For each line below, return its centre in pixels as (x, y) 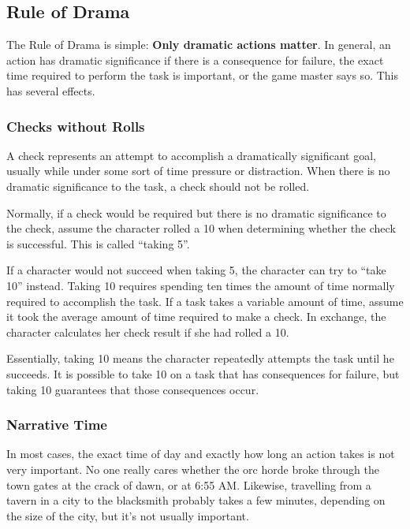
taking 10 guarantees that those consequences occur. (133, 389)
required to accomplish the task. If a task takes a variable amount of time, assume (205, 301)
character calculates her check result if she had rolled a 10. (148, 332)
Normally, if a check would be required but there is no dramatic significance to (196, 212)
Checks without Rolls (76, 126)
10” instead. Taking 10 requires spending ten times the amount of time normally (201, 285)
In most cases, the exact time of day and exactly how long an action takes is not (201, 454)
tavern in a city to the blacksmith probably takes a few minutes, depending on (196, 500)
